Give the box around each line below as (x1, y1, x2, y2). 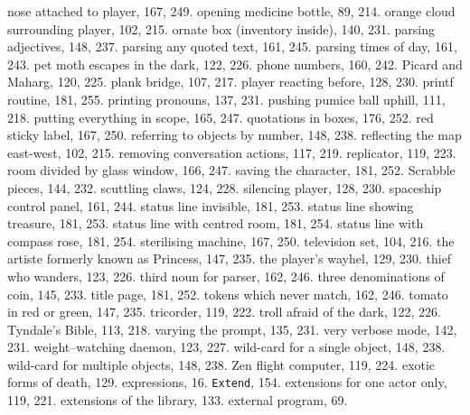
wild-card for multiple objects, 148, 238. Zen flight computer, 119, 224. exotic (7, 355, 436, 373)
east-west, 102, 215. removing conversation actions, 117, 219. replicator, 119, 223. (7, 143, 456, 161)
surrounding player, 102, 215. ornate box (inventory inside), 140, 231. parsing (7, 19, 436, 38)
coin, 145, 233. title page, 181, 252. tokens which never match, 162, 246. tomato (7, 284, 448, 303)
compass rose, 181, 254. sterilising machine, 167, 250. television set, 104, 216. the (7, 231, 455, 250)
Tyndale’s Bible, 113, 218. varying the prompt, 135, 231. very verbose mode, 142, (7, 319, 457, 338)
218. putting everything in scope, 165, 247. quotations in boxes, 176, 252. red (7, 107, 434, 126)
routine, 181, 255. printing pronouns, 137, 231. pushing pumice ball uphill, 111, (7, 89, 446, 108)
